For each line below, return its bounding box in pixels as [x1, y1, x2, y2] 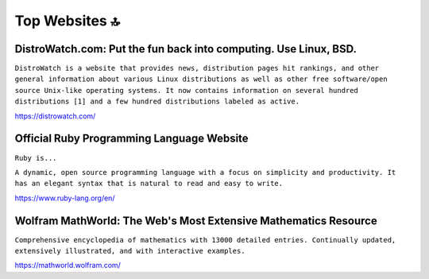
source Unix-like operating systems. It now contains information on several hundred [14, 86, 359, 95]
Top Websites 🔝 [14, 12, 121, 29]
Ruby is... [14, 153, 57, 162]
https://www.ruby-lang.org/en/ [14, 193, 115, 203]
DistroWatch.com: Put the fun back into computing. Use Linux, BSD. [14, 42, 357, 56]
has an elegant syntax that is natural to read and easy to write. [14, 179, 284, 188]
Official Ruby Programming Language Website [14, 132, 249, 145]
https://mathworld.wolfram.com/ [14, 261, 121, 270]
